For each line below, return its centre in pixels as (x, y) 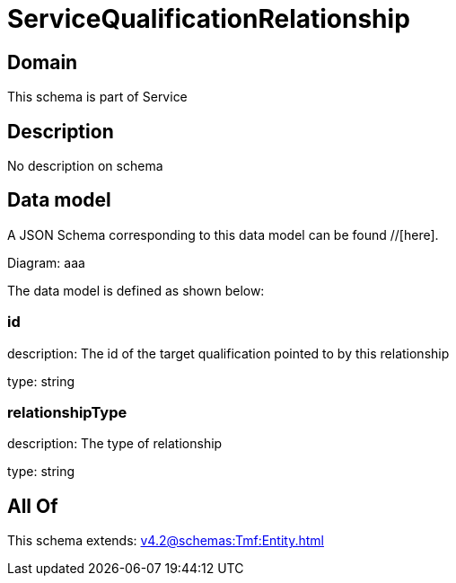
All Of (33, 506)
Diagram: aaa (46, 262)
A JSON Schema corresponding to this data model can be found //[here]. (223, 234)
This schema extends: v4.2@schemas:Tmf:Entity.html (166, 541)
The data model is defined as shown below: (136, 290)
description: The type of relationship (115, 444)
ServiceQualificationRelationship (209, 19)
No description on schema (85, 166)
